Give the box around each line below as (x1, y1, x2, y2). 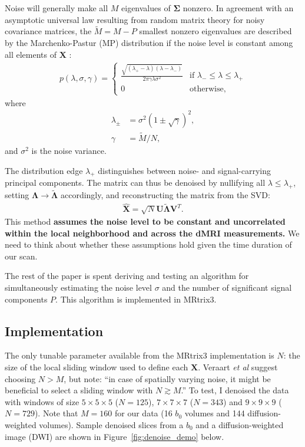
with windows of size (5, 395, 79, 407)
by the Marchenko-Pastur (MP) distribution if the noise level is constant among (5, 37, 293, 48)
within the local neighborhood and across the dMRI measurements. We (5, 226, 300, 239)
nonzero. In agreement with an (183, 2, 294, 14)
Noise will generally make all (5, 2, 108, 14)
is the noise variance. (31, 144, 107, 156)
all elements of (5, 48, 57, 60)
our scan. (5, 249, 38, 262)
